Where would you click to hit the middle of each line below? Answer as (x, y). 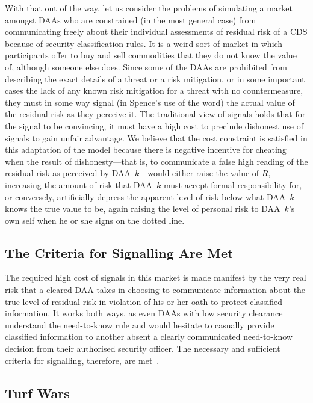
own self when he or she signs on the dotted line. (95, 220)
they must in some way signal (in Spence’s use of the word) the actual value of (150, 102)
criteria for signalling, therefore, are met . (82, 360)
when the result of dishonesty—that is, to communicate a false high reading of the (156, 161)
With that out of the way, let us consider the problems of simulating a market (149, 8)
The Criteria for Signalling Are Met (119, 252)
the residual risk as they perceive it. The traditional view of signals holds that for (155, 114)
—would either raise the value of (199, 173)
